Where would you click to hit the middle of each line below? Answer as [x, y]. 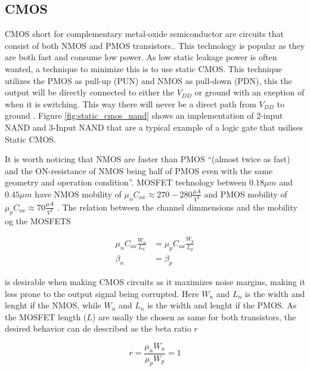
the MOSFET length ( [46, 316]
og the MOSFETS [38, 220]
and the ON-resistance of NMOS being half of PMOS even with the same [139, 170]
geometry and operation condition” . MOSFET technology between [126, 182]
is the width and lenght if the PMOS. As [222, 305]
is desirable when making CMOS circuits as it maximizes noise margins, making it [155, 282]
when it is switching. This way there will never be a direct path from [131, 103]
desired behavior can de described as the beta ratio [98, 328]
